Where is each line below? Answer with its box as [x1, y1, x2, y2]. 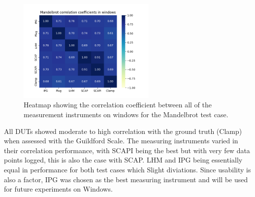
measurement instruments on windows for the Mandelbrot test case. [24, 109, 228, 119]
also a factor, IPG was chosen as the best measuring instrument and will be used [4, 174, 248, 184]
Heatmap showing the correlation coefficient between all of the [24, 99, 212, 110]
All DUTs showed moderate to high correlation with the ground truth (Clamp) [4, 126, 242, 136]
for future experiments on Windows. [4, 184, 113, 194]
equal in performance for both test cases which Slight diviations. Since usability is [4, 164, 251, 174]
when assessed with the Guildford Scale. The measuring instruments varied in [4, 135, 238, 146]
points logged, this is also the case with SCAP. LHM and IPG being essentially [4, 155, 243, 165]
